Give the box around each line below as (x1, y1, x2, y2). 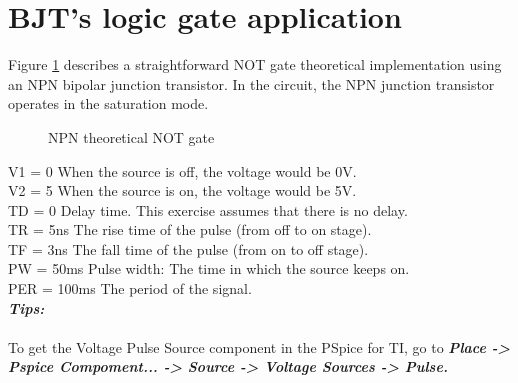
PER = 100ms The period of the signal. (8, 278, 252, 299)
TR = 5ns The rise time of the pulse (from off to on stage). (8, 219, 372, 240)
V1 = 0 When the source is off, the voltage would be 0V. (8, 160, 357, 181)
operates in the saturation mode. (8, 93, 209, 114)
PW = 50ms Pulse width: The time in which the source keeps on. (8, 258, 410, 279)
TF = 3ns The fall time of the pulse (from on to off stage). (8, 238, 369, 259)
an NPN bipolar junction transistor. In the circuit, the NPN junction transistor (8, 73, 495, 94)
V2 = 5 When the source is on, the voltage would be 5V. (8, 180, 357, 201)
